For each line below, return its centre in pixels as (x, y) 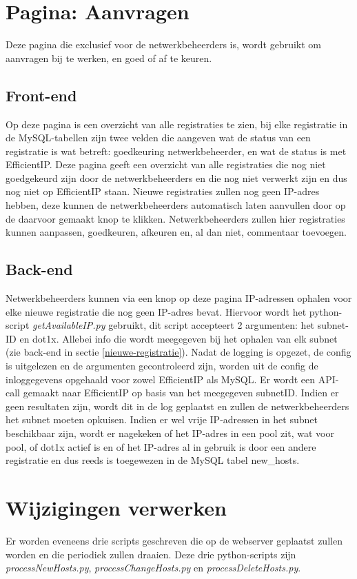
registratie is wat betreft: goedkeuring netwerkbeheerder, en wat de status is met (176, 151)
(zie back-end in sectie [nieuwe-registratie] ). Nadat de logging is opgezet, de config (178, 352)
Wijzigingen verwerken (116, 507)
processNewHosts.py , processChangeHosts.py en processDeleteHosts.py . (153, 568)
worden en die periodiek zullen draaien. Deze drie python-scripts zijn (151, 554)
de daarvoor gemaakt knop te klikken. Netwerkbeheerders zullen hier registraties (175, 218)
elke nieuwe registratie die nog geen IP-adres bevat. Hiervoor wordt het (156, 311)
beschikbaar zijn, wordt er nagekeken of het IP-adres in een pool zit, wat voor (170, 433)
